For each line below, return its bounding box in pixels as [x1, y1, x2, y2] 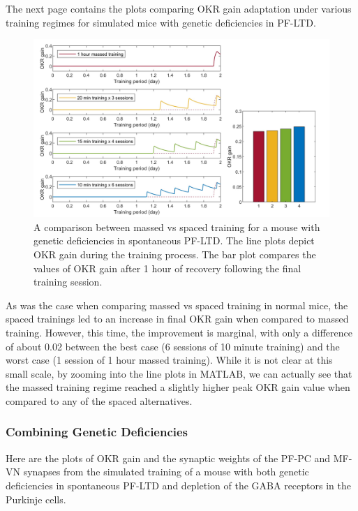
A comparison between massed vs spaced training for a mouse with [33, 219, 320, 234]
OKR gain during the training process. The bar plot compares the [33, 247, 316, 262]
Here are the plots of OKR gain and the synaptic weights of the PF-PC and [6, 450, 331, 465]
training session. [33, 274, 103, 289]
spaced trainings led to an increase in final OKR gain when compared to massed [6, 311, 349, 326]
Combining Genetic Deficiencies [6, 423, 188, 440]
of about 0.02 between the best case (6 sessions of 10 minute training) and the [6, 339, 340, 353]
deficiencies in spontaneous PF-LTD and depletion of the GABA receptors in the [6, 477, 351, 492]
